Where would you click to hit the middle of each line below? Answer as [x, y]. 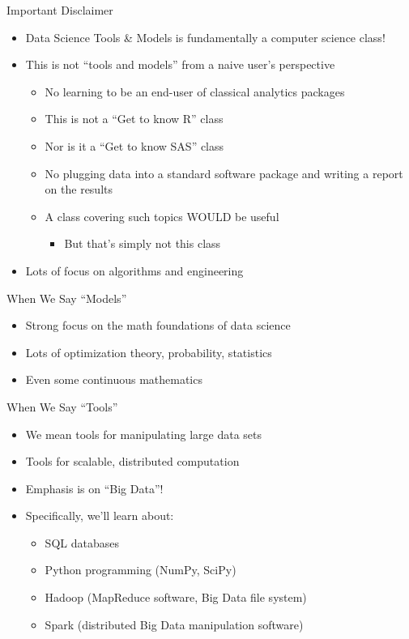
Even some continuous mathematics [114, 379]
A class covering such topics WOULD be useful [162, 216]
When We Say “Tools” [62, 406]
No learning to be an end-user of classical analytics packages [195, 91]
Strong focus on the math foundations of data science [158, 325]
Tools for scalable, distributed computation [132, 461]
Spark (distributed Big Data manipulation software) [174, 624]
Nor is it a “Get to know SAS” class [134, 145]
